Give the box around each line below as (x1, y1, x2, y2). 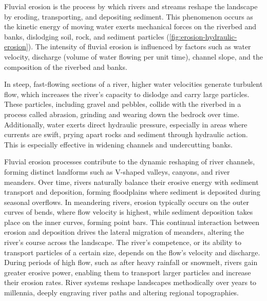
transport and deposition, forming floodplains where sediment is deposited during (4, 186, 260, 197)
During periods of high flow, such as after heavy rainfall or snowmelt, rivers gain (4, 257, 258, 268)
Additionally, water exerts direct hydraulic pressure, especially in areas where (4, 119, 247, 129)
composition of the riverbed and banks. (4, 61, 127, 72)
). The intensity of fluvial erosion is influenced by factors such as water (28, 41, 251, 52)
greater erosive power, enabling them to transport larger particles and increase (4, 267, 251, 277)
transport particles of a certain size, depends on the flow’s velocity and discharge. (4, 247, 260, 257)
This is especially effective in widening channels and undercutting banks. (4, 139, 233, 149)
